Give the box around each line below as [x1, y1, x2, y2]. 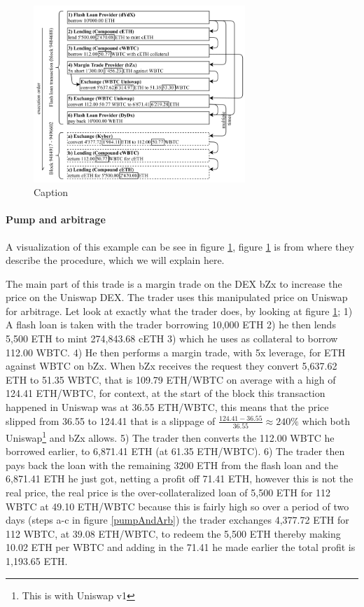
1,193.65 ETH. [6, 553, 68, 568]
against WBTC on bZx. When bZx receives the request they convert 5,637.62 [6, 358, 337, 373]
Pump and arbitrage [6, 212, 106, 227]
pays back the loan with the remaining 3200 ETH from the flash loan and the [6, 457, 338, 472]
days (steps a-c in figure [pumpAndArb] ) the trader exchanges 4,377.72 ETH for [6, 512, 349, 527]
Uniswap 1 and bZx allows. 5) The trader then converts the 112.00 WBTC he [6, 428, 335, 445]
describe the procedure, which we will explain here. [6, 253, 225, 267]
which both [302, 413, 350, 428]
